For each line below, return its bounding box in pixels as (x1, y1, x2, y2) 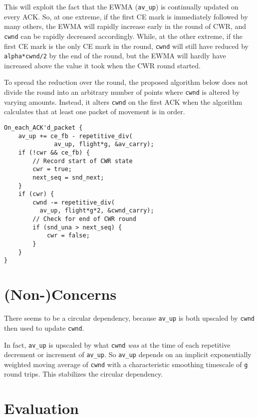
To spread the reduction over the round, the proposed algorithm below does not (4, 77, 248, 87)
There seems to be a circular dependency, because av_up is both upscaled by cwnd (4, 313, 255, 323)
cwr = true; (32, 166, 72, 173)
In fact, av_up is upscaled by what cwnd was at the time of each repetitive (4, 339, 231, 350)
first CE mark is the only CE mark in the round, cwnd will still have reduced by (4, 40, 249, 51)
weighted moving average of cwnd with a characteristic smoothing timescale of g (4, 359, 248, 369)
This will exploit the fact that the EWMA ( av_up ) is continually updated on (4, 1, 239, 11)
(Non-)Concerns (4, 284, 117, 304)
